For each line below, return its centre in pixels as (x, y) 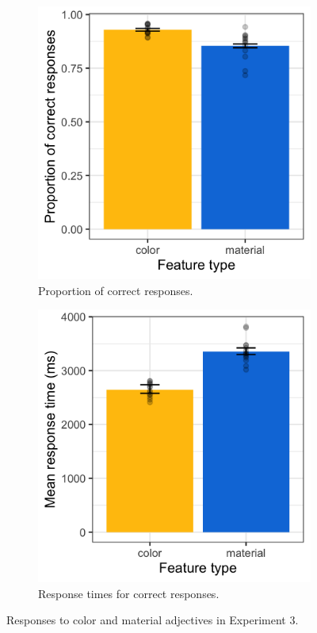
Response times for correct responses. (129, 593)
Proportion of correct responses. (116, 290)
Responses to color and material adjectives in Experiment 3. (153, 620)
